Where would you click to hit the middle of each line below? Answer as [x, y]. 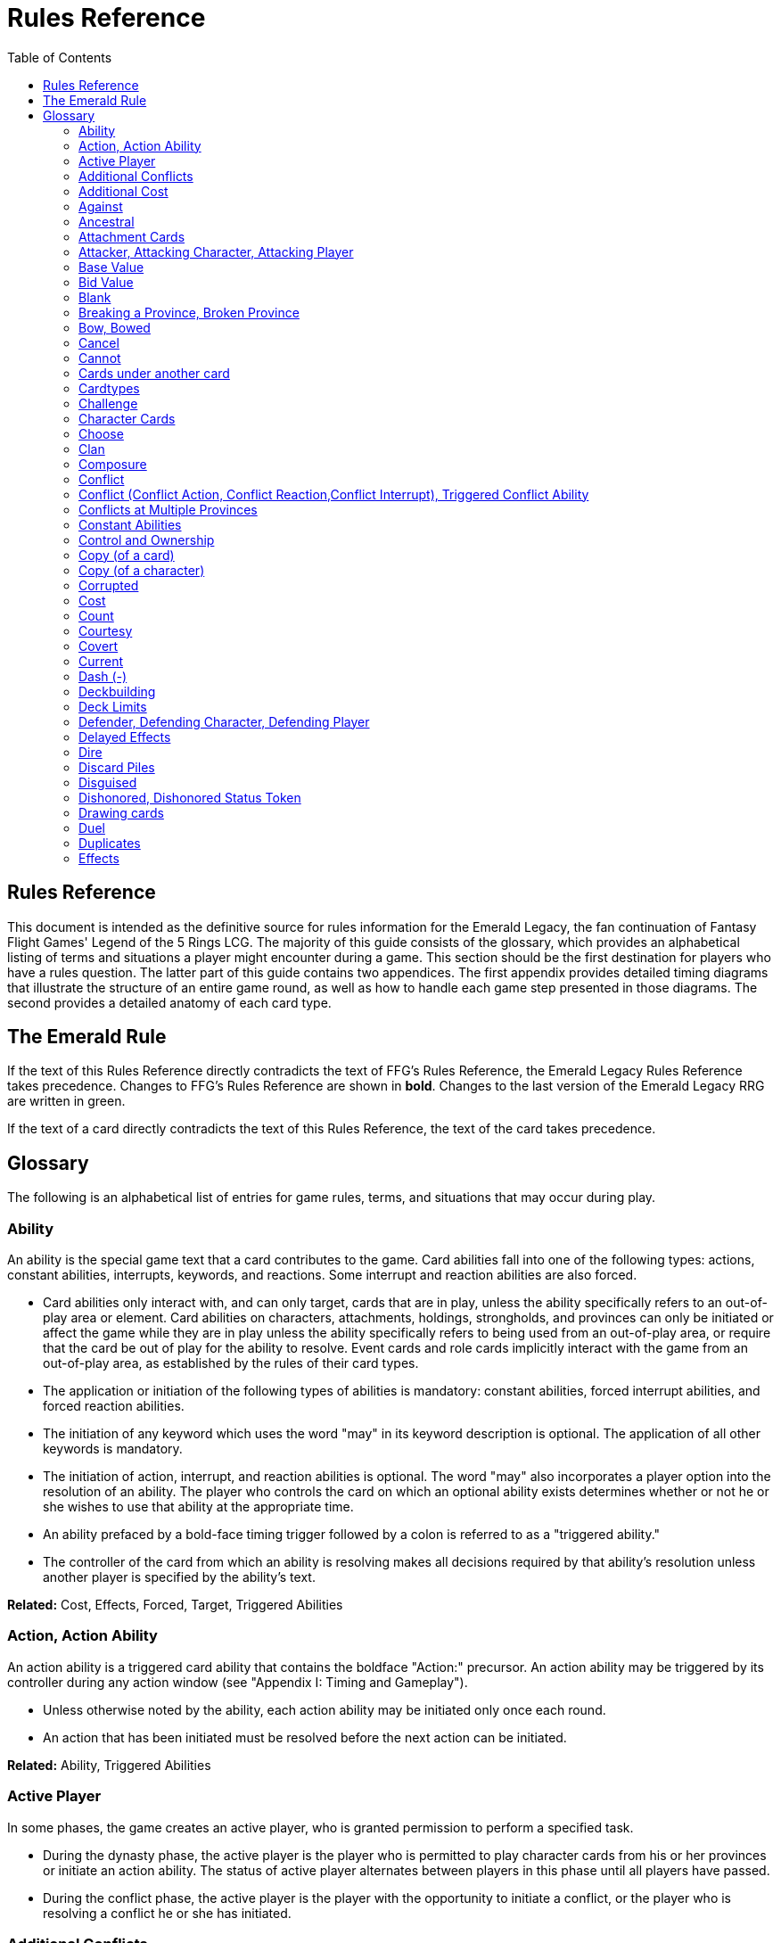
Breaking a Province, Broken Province [189, 312]
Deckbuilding [117, 691]
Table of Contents [60, 57]
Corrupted [109, 585]
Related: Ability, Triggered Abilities [109, 1765]
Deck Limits [113, 706]
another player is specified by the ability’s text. [179, 1577]
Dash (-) [103, 676]
